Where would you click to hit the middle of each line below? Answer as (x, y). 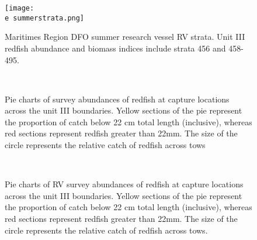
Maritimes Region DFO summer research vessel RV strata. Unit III (125, 37)
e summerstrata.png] (45, 18)
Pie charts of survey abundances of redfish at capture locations (117, 99)
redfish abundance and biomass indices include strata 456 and (115, 48)
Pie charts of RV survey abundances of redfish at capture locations (124, 184)
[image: (20, 8)
